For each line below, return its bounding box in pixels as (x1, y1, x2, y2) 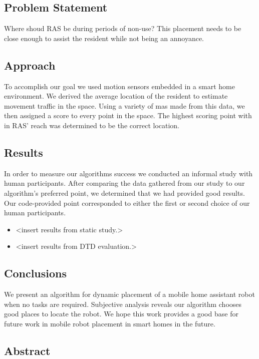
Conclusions (4, 265, 67, 281)
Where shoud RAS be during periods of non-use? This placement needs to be (4, 23, 241, 34)
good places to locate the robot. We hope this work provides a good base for (4, 308, 238, 319)
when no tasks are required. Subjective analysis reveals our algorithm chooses (4, 298, 242, 309)
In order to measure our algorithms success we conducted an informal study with (4, 168, 253, 178)
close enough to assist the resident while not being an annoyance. (4, 33, 204, 43)
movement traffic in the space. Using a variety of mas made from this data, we (4, 100, 245, 111)
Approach (4, 57, 56, 73)
